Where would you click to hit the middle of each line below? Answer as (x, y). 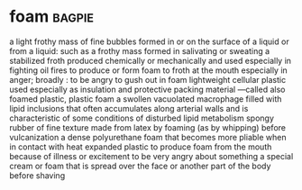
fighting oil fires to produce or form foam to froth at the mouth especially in (149, 70)
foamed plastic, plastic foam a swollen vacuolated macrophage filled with (146, 99)
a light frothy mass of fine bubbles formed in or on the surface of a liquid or (150, 41)
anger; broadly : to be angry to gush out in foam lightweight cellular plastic (148, 79)
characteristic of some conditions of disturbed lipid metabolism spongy (142, 118)
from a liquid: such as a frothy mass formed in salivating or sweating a (140, 50)
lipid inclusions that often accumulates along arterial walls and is (129, 108)
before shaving (37, 175)
